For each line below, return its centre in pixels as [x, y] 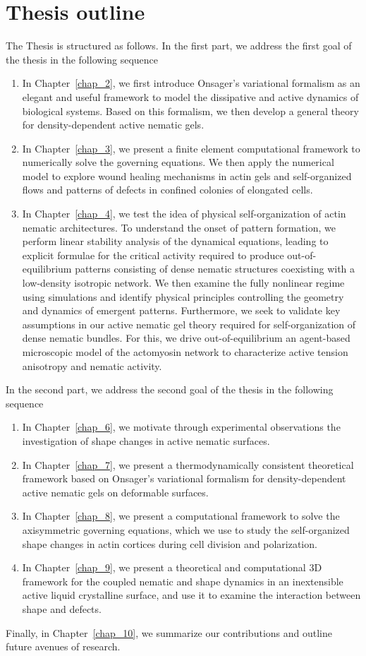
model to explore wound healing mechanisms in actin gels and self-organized [187, 175]
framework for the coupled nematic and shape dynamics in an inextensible [183, 581]
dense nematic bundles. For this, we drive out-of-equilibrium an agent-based [186, 338]
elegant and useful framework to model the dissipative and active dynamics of [190, 96]
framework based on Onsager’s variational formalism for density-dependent [184, 478]
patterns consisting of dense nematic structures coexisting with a [215, 269]
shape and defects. [62, 608]
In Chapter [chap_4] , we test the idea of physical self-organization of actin [184, 214]
